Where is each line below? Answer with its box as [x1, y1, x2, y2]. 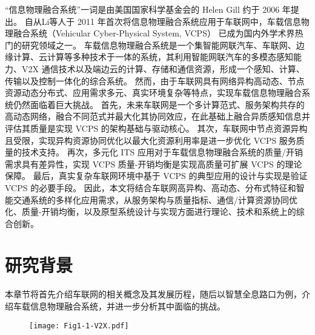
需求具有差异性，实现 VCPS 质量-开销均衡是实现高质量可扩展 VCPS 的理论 [5, 157, 302, 170]
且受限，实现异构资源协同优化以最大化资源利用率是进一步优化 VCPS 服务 [5, 134, 296, 146]
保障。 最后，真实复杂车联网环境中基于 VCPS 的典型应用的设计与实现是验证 [5, 169, 308, 182]
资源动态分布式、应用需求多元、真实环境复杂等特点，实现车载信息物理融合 [5, 86, 302, 99]
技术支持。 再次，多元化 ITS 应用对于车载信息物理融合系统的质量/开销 [21, 146, 303, 158]
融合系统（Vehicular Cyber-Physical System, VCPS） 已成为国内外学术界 [13, 27, 295, 39]
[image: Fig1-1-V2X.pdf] [29, 321, 129, 330]
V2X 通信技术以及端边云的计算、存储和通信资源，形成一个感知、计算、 [21, 62, 305, 75]
